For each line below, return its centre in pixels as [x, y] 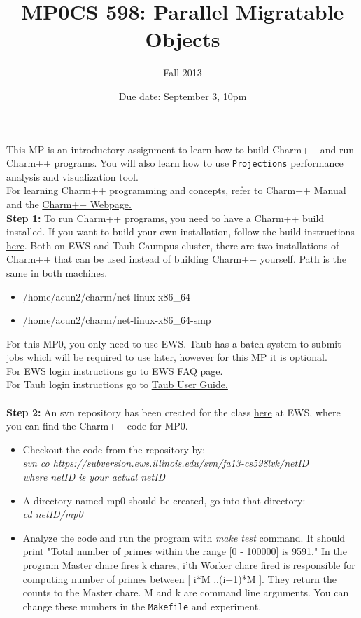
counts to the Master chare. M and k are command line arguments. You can [186, 592]
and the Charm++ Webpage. [69, 204]
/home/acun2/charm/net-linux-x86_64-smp [117, 320]
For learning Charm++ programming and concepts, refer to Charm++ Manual [176, 190]
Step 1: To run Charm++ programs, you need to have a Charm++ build [165, 218]
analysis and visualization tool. [72, 176]
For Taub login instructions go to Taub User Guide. [117, 384]
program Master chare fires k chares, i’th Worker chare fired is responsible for [189, 565]
